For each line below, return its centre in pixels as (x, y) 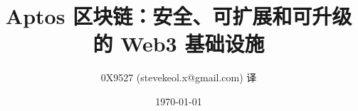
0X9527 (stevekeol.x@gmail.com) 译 (179, 77)
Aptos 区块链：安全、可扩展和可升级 (179, 16)
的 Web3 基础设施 (179, 43)
